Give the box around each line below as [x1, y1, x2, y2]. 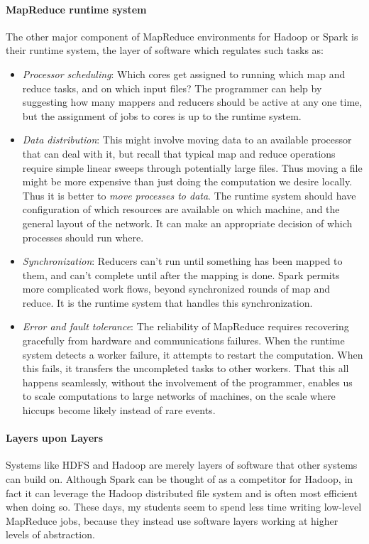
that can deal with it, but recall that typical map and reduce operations [22, 146, 336, 161]
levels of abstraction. [6, 527, 95, 542]
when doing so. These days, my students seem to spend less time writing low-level [6, 499, 362, 514]
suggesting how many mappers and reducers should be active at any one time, [22, 94, 363, 109]
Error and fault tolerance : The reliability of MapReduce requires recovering [22, 319, 349, 334]
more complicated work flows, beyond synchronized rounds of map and [22, 281, 331, 296]
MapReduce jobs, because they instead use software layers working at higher [6, 513, 338, 528]
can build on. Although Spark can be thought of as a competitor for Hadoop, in [6, 472, 353, 486]
